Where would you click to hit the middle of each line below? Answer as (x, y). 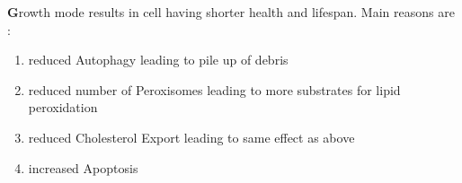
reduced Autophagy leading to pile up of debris (158, 60)
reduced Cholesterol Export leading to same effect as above (191, 137)
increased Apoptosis (83, 167)
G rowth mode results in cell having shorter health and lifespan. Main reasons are (231, 12)
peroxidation (63, 107)
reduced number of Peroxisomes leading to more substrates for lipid (214, 89)
